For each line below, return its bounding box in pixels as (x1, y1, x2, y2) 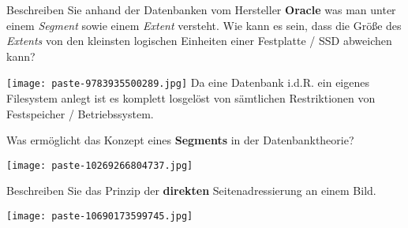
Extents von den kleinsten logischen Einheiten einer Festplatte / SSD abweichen (6, 32, 392, 49)
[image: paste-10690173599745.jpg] (6, 211, 193, 222)
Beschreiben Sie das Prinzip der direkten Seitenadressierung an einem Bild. (6, 182, 376, 199)
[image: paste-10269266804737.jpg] (6, 159, 193, 171)
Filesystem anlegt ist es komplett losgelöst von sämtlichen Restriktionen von (6, 90, 376, 107)
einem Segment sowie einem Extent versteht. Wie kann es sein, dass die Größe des (6, 17, 402, 33)
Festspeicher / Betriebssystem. (6, 105, 154, 121)
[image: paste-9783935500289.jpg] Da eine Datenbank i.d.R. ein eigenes (6, 74, 369, 91)
